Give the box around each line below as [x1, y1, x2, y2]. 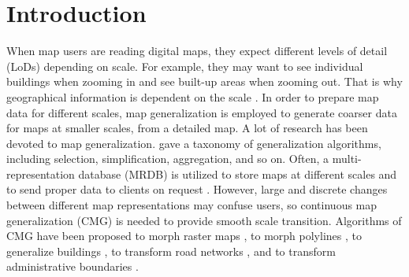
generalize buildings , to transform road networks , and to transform [6, 242, 336, 259]
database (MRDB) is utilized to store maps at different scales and [78, 165, 397, 182]
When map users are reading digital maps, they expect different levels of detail [6, 42, 388, 59]
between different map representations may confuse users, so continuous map [6, 197, 377, 213]
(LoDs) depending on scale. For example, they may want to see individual [6, 57, 363, 74]
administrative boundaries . [6, 258, 139, 275]
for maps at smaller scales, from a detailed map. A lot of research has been [6, 120, 368, 136]
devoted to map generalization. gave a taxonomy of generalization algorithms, [6, 135, 381, 151]
